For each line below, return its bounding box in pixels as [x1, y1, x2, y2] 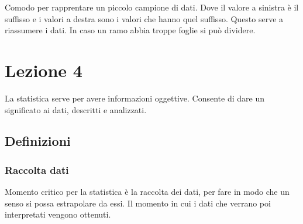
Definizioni [5, 132, 71, 150]
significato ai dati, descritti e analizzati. [5, 103, 147, 116]
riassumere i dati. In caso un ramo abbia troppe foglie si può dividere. [5, 24, 256, 36]
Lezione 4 [5, 58, 82, 82]
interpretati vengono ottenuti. [5, 208, 111, 220]
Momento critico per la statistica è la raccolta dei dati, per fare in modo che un [5, 185, 290, 198]
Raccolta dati [5, 162, 69, 177]
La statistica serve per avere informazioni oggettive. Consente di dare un [5, 92, 264, 104]
